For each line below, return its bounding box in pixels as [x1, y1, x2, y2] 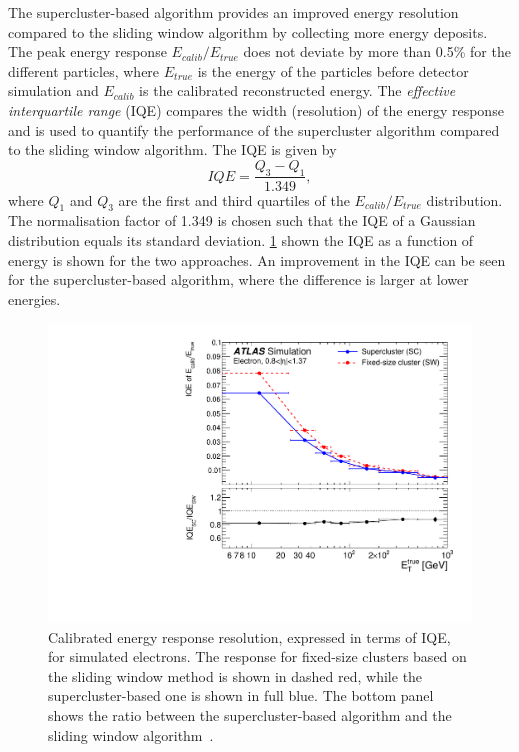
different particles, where [8, 60, 160, 81]
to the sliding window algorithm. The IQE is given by [8, 139, 337, 160]
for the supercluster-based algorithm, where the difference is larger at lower [8, 269, 469, 290]
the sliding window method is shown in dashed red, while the [48, 665, 423, 686]
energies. [8, 288, 61, 309]
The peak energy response [8, 41, 167, 62]
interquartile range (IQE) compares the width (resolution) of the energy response [8, 99, 504, 120]
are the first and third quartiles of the [118, 189, 350, 210]
